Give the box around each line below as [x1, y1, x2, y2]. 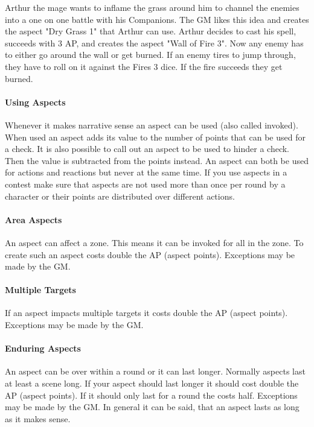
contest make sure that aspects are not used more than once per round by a [5, 177, 286, 190]
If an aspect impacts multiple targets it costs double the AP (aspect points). [5, 306, 288, 319]
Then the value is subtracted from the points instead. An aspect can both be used [5, 154, 309, 166]
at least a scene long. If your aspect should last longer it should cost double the [5, 377, 299, 390]
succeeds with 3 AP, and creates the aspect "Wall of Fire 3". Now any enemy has [5, 36, 304, 49]
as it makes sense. [5, 412, 71, 425]
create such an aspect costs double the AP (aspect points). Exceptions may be [5, 248, 295, 261]
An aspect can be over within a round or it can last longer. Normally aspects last [5, 365, 306, 378]
